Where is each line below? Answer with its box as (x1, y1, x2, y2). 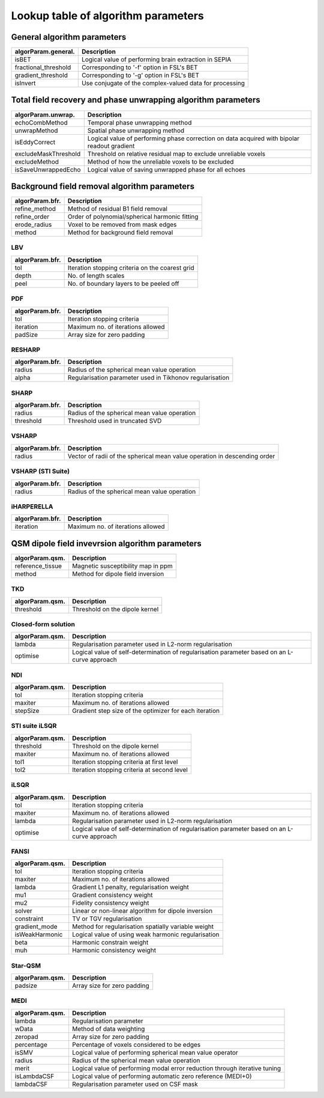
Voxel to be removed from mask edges (67, 220, 177, 229)
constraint (14, 914, 44, 923)
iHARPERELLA (11, 502, 53, 511)
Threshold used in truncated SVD (67, 417, 162, 425)
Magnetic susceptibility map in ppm (72, 561, 173, 570)
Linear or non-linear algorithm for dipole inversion (72, 907, 213, 915)
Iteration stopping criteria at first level (72, 757, 178, 766)
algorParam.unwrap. (14, 110, 75, 119)
